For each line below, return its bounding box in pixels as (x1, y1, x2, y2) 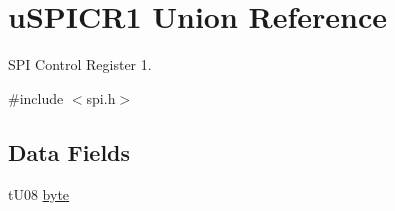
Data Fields (8, 136, 131, 167)
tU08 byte (8, 183, 70, 204)
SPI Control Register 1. (8, 54, 152, 75)
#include (8, 87, 64, 108)
